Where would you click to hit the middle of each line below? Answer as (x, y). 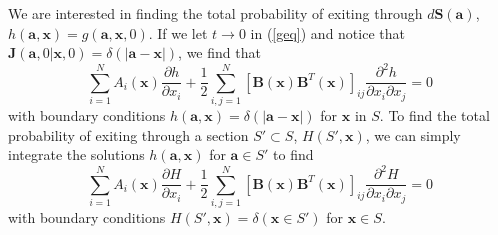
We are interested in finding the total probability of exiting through (215, 13)
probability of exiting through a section (128, 134)
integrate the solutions (76, 154)
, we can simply (413, 134)
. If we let (178, 32)
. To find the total (434, 115)
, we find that (219, 52)
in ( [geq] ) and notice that (327, 32)
